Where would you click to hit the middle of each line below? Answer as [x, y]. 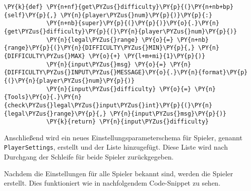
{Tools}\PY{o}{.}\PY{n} [43, 97]
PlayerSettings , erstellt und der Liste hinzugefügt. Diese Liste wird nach [116, 147]
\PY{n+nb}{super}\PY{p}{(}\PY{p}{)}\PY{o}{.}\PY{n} [133, 23]
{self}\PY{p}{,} [31, 15]
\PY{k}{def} [23, 7]
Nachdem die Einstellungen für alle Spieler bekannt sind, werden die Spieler [119, 173]
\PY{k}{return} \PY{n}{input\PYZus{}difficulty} [127, 122]
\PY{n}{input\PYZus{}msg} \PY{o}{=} [106, 64]
